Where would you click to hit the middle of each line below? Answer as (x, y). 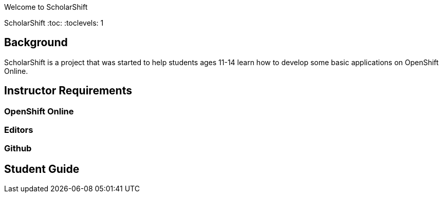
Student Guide (42, 169)
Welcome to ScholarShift (46, 7)
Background (36, 43)
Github (18, 149)
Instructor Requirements (68, 91)
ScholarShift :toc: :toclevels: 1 (54, 23)
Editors (19, 130)
